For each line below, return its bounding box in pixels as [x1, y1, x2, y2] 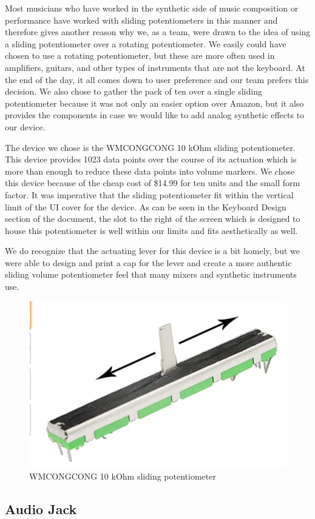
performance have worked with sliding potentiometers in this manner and [5, 13, 278, 26]
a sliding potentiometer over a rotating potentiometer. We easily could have [5, 37, 286, 50]
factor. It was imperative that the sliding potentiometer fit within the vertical [5, 188, 294, 201]
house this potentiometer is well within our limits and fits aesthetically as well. [5, 224, 298, 236]
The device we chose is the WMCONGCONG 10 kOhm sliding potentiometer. [5, 141, 296, 153]
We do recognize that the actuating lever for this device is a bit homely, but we [5, 244, 300, 257]
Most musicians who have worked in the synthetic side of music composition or [5, 2, 299, 14]
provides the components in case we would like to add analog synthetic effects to [5, 109, 305, 121]
